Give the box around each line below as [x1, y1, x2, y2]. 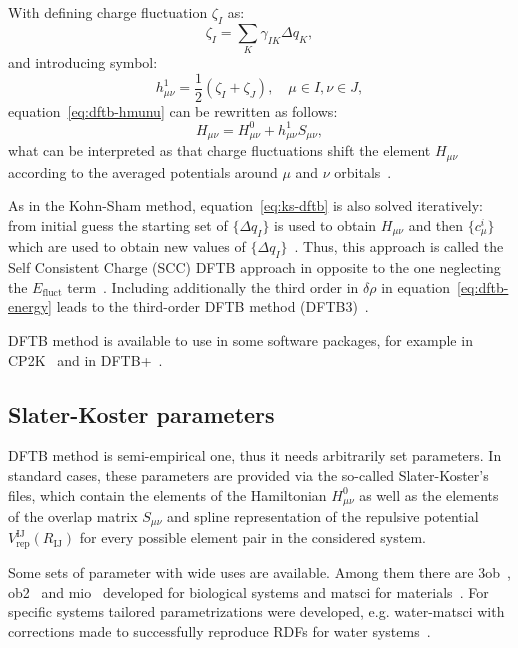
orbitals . [334, 161, 392, 182]
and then [408, 214, 464, 235]
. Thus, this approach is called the [294, 236, 504, 257]
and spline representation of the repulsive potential [167, 506, 479, 527]
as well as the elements [359, 484, 499, 505]
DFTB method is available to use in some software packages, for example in [8, 330, 473, 350]
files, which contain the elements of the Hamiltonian [8, 484, 327, 505]
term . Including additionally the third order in [67, 276, 359, 297]
